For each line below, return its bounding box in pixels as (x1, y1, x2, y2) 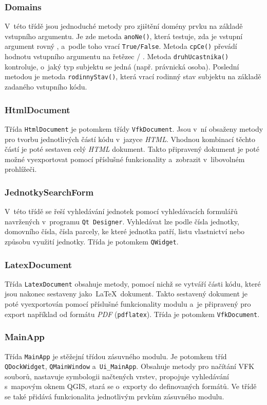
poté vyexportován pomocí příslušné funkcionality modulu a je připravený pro (5, 298, 251, 309)
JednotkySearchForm (5, 185, 94, 198)
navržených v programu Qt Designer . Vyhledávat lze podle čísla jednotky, (5, 216, 239, 226)
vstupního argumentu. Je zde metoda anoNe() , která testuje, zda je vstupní (5, 30, 243, 41)
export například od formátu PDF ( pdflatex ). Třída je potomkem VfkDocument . (5, 308, 260, 319)
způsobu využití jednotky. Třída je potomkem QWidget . (5, 236, 179, 246)
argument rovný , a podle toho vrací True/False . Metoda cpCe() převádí (5, 41, 237, 51)
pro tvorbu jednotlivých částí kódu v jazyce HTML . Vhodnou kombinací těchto (5, 133, 256, 144)
